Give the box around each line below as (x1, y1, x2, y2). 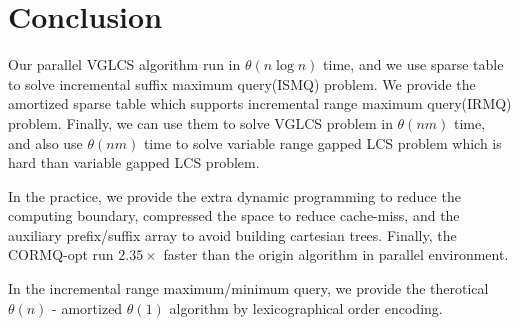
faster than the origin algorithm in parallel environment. (163, 244, 509, 265)
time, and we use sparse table (323, 54, 504, 75)
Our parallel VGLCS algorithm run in (8, 54, 241, 75)
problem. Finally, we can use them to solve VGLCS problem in (8, 112, 393, 133)
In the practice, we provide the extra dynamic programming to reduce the (8, 185, 461, 206)
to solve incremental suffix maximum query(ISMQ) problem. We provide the (8, 73, 476, 94)
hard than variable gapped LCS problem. (8, 152, 260, 173)
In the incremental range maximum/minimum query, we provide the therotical (8, 278, 489, 299)
